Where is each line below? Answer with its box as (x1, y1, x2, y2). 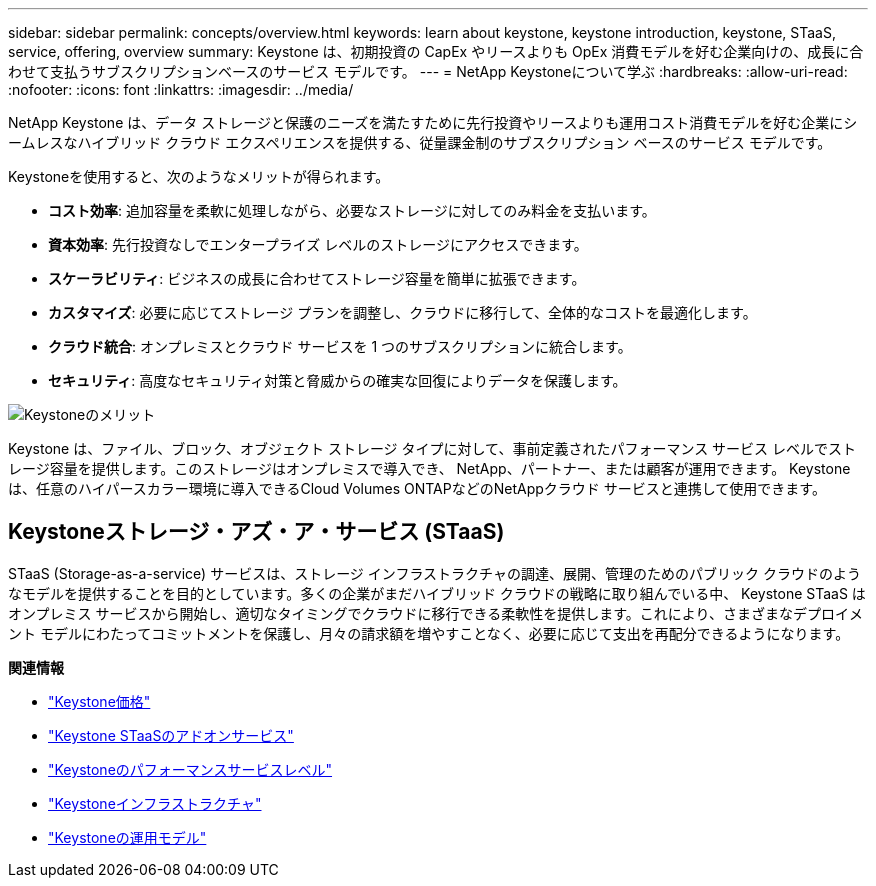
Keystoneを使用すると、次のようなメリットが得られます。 (8, 168, 390, 185)
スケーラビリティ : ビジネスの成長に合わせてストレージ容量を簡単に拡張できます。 (48, 270, 586, 287)
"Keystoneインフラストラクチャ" (48, 794, 262, 812)
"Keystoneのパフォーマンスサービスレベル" (48, 760, 333, 778)
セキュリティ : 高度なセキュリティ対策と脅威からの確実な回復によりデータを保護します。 (48, 372, 627, 389)
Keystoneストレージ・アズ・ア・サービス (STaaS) (8, 519, 505, 545)
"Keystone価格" (48, 692, 151, 710)
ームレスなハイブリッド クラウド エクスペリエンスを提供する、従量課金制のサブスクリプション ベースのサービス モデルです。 (8, 134, 832, 151)
